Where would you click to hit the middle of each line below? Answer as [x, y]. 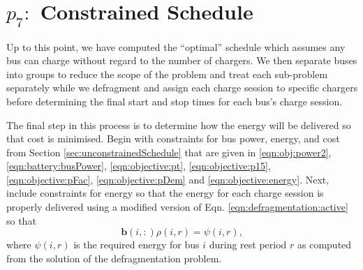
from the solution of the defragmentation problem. [114, 258]
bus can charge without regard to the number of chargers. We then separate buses [182, 60]
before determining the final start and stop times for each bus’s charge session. [175, 101]
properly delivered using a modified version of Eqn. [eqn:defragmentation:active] [177, 207]
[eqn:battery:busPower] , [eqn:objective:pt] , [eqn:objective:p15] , [139, 166]
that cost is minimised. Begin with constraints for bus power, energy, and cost [173, 138]
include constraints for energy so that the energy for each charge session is [165, 193]
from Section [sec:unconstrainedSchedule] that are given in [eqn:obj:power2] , [169, 152]
